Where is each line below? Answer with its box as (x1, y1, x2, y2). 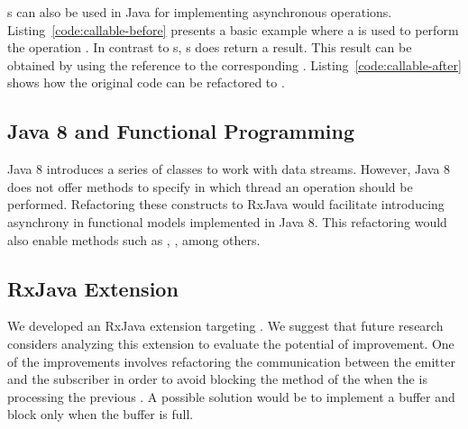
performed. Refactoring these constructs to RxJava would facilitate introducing (7, 195, 445, 214)
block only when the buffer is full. (7, 405, 194, 424)
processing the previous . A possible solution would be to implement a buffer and (7, 387, 455, 406)
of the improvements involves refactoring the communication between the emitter (7, 351, 455, 370)
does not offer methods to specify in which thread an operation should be (7, 177, 413, 196)
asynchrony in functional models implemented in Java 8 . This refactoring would (7, 212, 447, 231)
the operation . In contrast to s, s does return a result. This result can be (7, 38, 412, 57)
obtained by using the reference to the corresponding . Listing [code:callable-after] (7, 55, 462, 74)
